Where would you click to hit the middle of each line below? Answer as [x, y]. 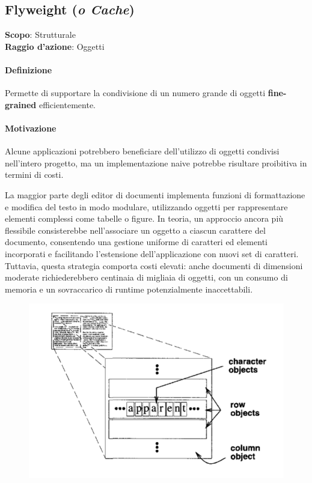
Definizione [29, 69]
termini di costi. [34, 175]
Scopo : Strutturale [40, 35]
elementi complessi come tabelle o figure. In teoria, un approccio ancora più [144, 218]
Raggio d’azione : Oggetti [55, 46]
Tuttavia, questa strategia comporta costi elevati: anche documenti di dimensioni [154, 265]
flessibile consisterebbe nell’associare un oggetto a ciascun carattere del [135, 230]
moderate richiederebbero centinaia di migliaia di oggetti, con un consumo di [146, 277]
